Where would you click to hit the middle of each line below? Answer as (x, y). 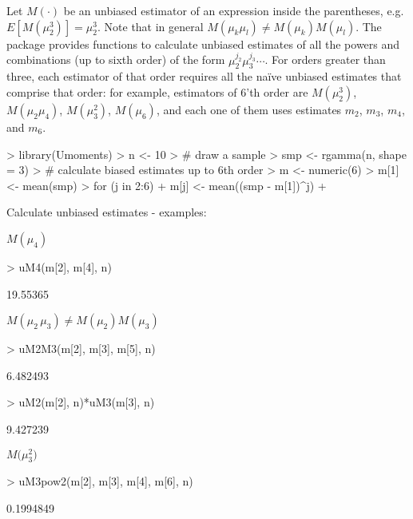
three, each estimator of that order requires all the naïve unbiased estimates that (204, 76)
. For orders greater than (325, 59)
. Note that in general (151, 26)
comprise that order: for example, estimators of (122, 91)
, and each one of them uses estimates (249, 109)
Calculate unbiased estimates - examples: (107, 212)
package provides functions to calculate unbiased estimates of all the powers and (203, 44)
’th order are (277, 91)
